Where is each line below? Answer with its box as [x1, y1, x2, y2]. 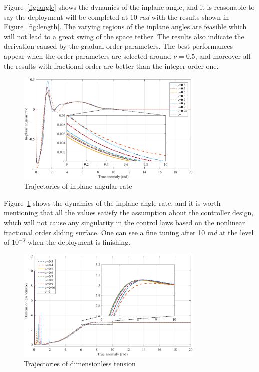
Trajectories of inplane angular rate [24, 181, 132, 191]
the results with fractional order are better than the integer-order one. [4, 60, 219, 71]
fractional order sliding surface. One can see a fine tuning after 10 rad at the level [4, 227, 254, 237]
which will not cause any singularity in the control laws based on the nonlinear [4, 217, 245, 227]
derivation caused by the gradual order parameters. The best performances [4, 41, 233, 51]
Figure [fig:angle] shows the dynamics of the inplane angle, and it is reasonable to [4, 2, 255, 12]
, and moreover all [195, 50, 251, 61]
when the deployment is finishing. [27, 237, 131, 247]
